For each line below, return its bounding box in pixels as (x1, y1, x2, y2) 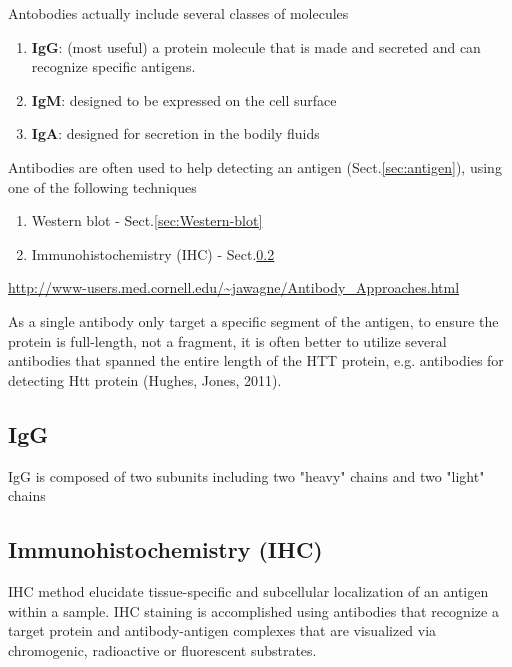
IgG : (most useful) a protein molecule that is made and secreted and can (31, 36, 481, 57)
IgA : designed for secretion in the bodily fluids (31, 123, 320, 144)
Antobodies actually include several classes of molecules (8, 3, 349, 23)
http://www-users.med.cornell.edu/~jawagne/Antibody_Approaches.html (8, 277, 460, 298)
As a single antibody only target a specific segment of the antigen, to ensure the (8, 310, 499, 331)
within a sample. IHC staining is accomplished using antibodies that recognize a (8, 600, 499, 621)
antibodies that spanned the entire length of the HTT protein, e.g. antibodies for (8, 350, 504, 371)
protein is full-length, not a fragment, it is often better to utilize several (8, 330, 447, 351)
